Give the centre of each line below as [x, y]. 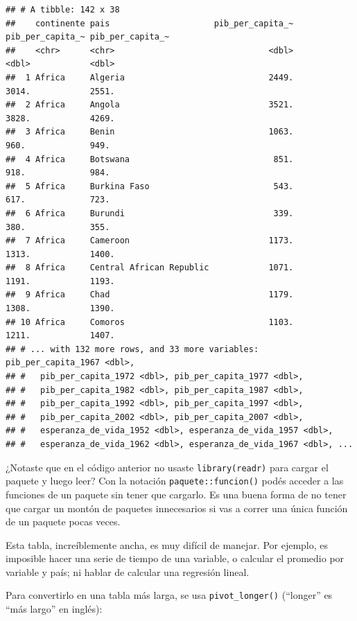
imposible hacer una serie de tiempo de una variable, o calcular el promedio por [175, 558]
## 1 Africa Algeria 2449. [150, 77]
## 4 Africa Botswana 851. [150, 159]
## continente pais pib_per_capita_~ [150, 23]
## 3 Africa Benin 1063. [150, 132]
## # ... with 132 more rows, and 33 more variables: [132, 349]
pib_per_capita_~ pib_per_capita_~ [88, 37]
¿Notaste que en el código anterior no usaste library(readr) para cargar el [167, 467]
